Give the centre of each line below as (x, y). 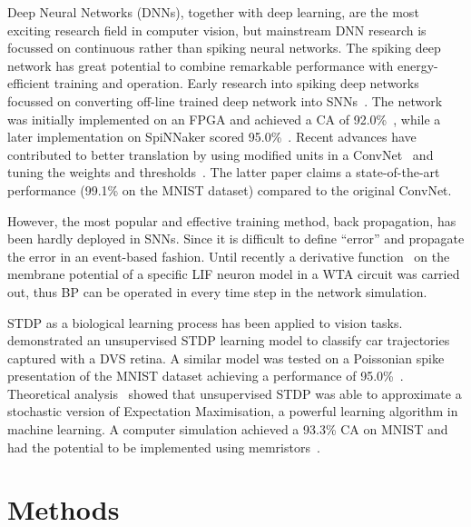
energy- (418, 65)
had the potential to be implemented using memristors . (164, 447)
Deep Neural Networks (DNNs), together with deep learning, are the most (213, 12)
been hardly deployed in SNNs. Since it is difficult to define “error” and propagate (236, 239)
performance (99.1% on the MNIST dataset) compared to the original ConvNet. (230, 189)
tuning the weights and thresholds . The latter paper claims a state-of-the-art (224, 172)
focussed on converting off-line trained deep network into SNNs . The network (225, 100)
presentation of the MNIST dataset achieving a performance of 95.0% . (206, 376)
